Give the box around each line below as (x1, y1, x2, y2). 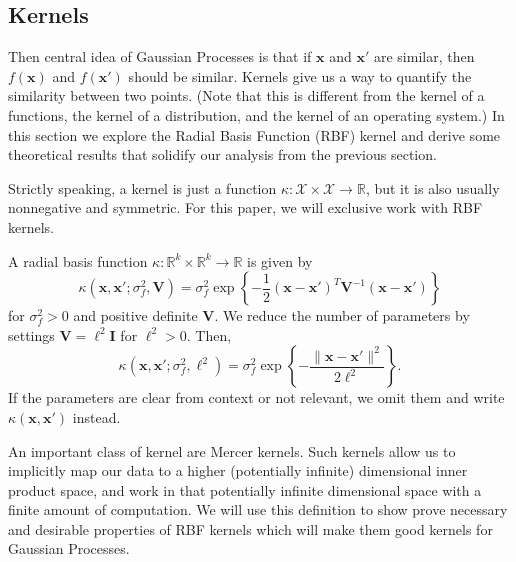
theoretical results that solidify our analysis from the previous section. (8, 144, 437, 165)
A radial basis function (8, 250, 148, 271)
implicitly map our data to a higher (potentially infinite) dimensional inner (8, 460, 468, 481)
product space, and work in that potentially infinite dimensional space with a (8, 479, 482, 500)
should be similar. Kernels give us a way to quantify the (128, 65, 472, 86)
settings (8, 324, 55, 345)
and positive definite (73, 305, 198, 326)
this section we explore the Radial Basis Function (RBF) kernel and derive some (8, 124, 501, 145)
